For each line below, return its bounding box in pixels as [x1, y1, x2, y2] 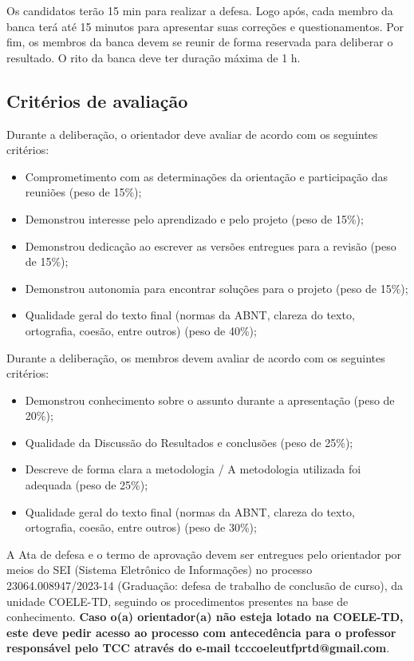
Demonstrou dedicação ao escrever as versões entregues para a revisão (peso [25, 237, 396, 254]
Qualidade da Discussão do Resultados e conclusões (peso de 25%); [25, 433, 353, 450]
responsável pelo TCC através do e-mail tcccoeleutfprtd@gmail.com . [6, 639, 390, 656]
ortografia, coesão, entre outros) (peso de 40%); [25, 322, 257, 338]
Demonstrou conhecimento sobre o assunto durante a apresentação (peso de [25, 391, 395, 408]
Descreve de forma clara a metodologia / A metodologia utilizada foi [25, 461, 361, 477]
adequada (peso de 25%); [25, 477, 148, 493]
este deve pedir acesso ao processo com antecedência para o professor [6, 623, 396, 640]
